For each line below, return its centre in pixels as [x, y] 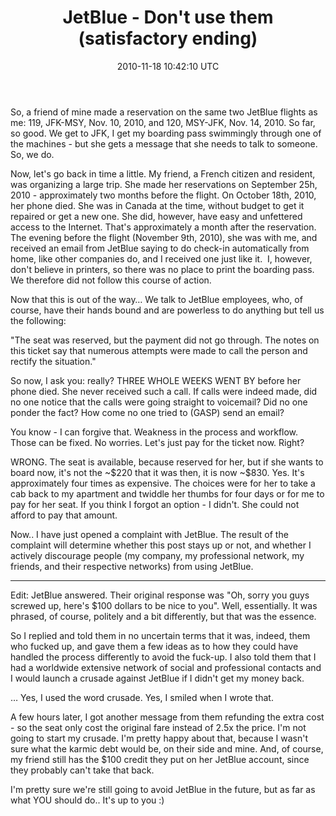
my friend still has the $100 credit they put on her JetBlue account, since [160, 759]
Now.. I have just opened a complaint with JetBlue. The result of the [149, 534]
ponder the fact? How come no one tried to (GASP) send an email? [147, 412]
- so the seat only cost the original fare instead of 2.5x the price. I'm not [158, 727]
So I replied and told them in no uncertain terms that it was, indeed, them [160, 635]
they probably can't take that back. [82, 770]
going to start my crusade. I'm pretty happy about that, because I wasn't [159, 738]
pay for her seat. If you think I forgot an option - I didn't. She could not [155, 504]
